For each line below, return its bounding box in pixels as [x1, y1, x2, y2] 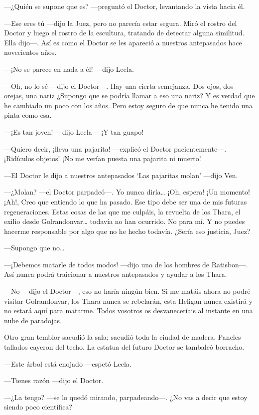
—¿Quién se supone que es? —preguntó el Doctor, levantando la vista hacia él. [4, 1, 245, 11]
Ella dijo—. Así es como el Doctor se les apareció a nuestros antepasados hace [4, 37, 242, 47]
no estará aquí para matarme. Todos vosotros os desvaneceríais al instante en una [4, 305, 253, 316]
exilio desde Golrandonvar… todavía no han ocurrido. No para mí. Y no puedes [4, 216, 245, 226]
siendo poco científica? [4, 402, 72, 412]
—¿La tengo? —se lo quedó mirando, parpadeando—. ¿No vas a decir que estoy [4, 392, 248, 402]
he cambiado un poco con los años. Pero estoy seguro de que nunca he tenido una [4, 100, 253, 110]
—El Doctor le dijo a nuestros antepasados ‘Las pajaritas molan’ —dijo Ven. [4, 170, 238, 180]
